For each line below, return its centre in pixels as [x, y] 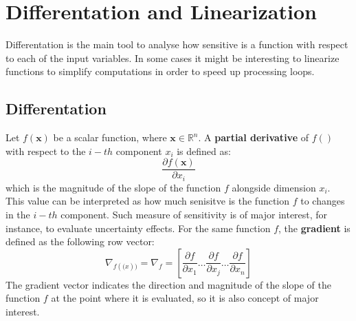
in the [18, 214]
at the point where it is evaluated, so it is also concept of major [185, 298]
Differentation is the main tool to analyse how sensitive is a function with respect [177, 44]
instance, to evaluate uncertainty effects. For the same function [138, 228]
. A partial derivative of [253, 137]
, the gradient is [314, 228]
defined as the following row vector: [80, 241]
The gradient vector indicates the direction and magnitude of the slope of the [168, 284]
